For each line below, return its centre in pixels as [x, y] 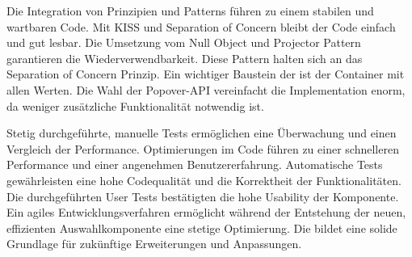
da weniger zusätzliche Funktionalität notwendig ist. [135, 105]
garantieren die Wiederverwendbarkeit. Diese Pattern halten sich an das [185, 58]
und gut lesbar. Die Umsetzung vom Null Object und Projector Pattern [184, 42]
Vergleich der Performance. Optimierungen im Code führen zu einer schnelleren [203, 148]
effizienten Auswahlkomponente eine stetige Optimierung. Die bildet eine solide [202, 228]
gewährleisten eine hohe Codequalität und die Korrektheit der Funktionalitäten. [204, 180]
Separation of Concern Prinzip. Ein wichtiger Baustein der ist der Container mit [206, 74]
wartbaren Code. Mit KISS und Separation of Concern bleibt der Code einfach [201, 26]
